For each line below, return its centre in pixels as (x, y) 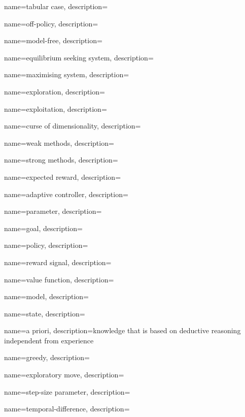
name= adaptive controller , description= (66, 194)
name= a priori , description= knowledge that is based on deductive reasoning (123, 330)
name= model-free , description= (53, 40)
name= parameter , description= (53, 211)
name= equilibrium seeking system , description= (79, 57)
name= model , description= (46, 296)
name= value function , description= (59, 279)
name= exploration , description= (55, 91)
